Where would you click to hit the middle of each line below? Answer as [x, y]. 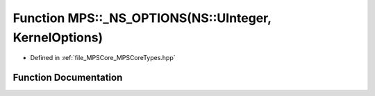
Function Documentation [68, 78]
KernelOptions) [58, 37]
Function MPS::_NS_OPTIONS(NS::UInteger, [142, 18]
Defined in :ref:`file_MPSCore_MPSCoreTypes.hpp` [103, 58]
